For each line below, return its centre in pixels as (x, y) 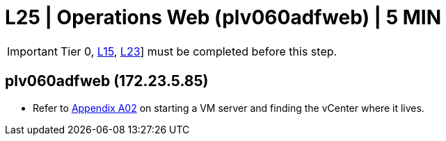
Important (32, 51)
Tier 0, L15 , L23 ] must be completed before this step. (199, 51)
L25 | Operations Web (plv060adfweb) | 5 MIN (223, 17)
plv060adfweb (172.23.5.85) (107, 81)
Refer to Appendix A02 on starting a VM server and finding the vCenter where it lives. (229, 108)
